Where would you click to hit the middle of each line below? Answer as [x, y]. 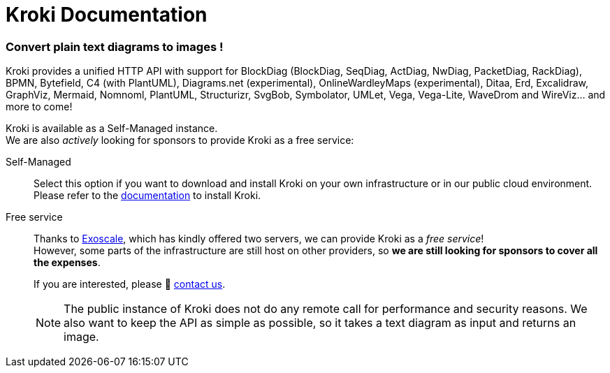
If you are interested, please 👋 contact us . [130, 284]
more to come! [39, 107]
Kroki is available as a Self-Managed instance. [112, 129]
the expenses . [67, 263]
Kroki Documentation [107, 15]
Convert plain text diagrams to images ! [115, 46]
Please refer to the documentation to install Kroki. [147, 196]
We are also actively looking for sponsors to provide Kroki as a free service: [180, 140]
